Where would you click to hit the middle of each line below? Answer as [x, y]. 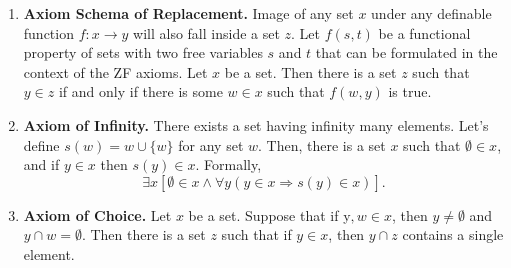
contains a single [453, 234]
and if [41, 164]
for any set [211, 144]
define [41, 144]
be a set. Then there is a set [310, 71]
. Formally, [228, 164]
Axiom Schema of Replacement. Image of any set [188, 13]
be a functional [424, 32]
